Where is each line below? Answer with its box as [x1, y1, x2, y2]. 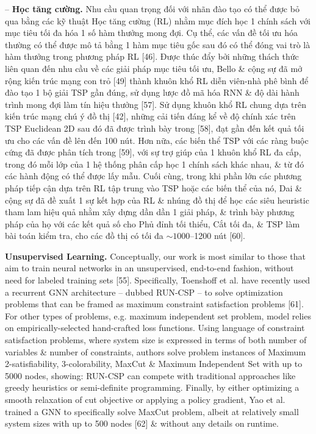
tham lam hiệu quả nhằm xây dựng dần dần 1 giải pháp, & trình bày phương [5, 205, 295, 218]
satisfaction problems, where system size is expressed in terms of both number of [5, 333, 307, 346]
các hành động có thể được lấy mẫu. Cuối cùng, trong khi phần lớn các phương [5, 169, 302, 182]
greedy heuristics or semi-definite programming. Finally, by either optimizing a [5, 381, 300, 394]
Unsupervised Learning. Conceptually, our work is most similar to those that [5, 249, 306, 262]
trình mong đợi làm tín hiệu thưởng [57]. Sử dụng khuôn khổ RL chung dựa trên [5, 98, 307, 110]
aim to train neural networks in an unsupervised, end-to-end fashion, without [5, 261, 294, 274]
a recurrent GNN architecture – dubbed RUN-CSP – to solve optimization [5, 285, 283, 298]
